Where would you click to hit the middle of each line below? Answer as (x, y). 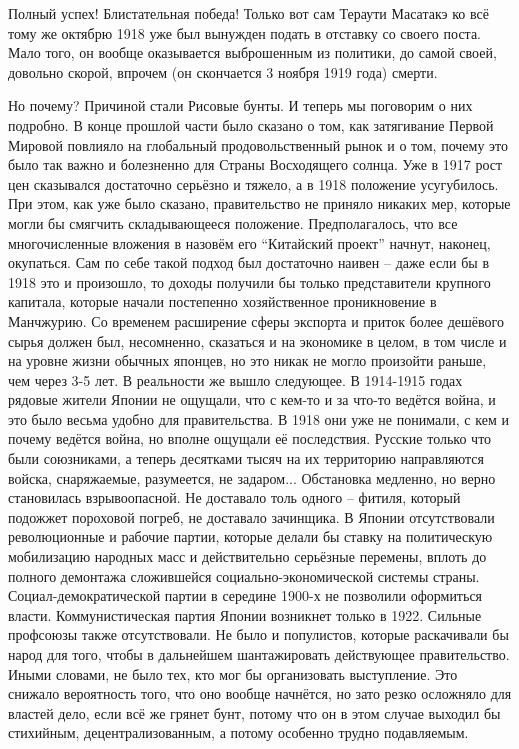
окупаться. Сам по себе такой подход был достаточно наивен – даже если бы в (249, 262)
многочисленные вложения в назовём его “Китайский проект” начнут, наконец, (249, 242)
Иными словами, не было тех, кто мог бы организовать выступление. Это (233, 673)
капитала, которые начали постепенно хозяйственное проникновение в (222, 301)
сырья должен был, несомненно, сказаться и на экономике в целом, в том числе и (257, 340)
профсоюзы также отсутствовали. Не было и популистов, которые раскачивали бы (258, 634)
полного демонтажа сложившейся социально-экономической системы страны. (244, 575)
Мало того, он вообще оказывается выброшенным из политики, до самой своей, (252, 52)
